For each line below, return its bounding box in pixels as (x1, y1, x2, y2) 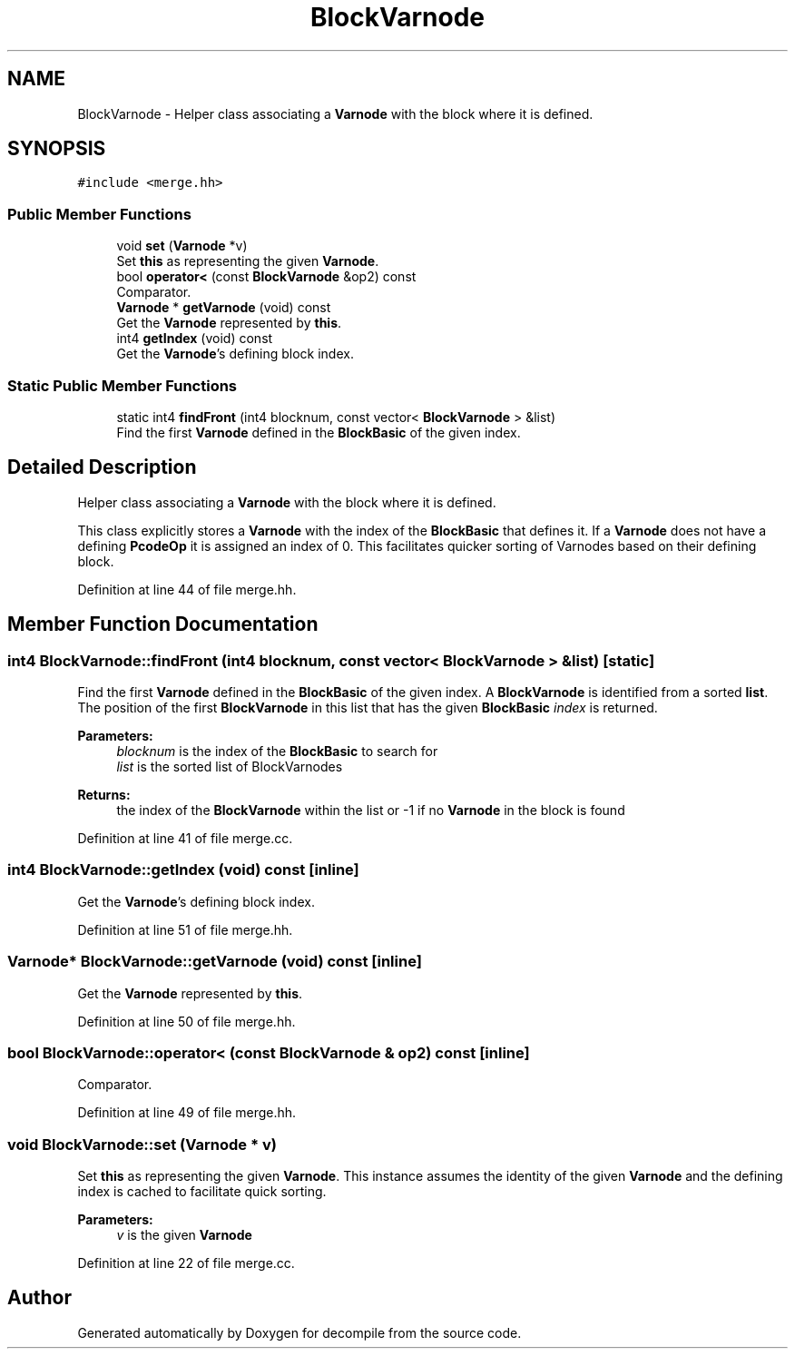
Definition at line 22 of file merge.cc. (77, 1255, 295, 1271)
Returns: (77, 787, 131, 802)
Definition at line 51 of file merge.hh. (77, 921, 293, 938)
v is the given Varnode (116, 1227, 252, 1243)
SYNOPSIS (7, 137, 106, 161)
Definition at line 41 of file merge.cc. (77, 830, 293, 846)
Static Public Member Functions (7, 376, 238, 395)
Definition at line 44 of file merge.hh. (77, 581, 297, 597)
